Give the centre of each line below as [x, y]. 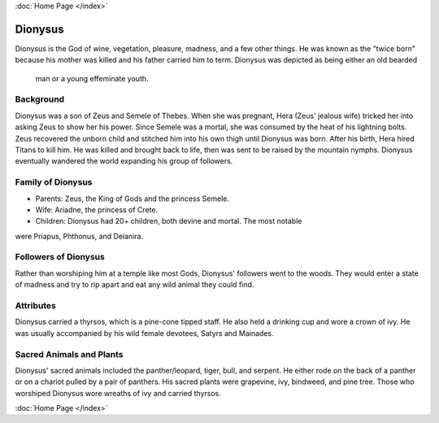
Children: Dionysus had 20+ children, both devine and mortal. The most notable [169, 221]
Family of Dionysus [54, 182]
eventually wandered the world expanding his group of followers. [124, 161]
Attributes [35, 305]
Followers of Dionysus [60, 257]
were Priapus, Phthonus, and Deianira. [79, 236]
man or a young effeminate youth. [92, 78]
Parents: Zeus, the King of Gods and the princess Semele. [132, 198]
